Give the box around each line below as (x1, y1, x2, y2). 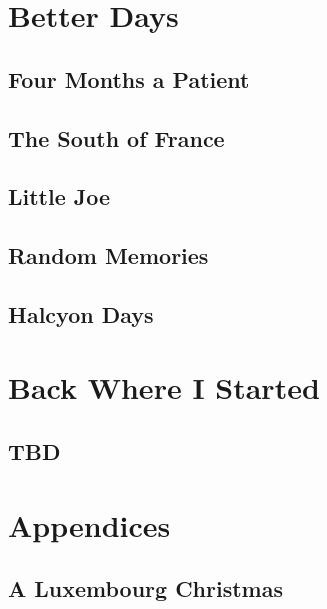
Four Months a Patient (8, 63, 250, 94)
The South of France (8, 122, 225, 153)
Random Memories (8, 240, 209, 271)
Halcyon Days (8, 298, 154, 329)
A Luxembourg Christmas (8, 573, 283, 604)
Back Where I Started (8, 367, 320, 408)
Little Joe (8, 181, 111, 212)
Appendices (8, 504, 171, 545)
